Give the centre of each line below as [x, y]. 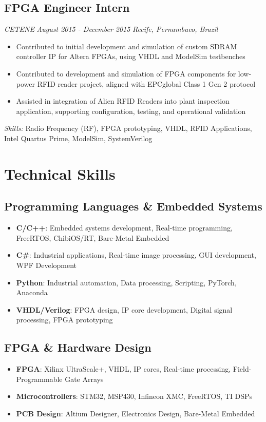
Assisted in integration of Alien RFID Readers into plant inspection [123, 101]
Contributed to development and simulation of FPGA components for [126, 73]
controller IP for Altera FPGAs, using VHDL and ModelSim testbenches [131, 56]
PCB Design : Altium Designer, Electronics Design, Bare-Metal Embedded [136, 413]
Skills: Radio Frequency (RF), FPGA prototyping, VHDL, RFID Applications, [128, 128]
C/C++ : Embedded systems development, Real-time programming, [124, 228]
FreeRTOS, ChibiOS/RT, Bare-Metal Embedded [93, 237]
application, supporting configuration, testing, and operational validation [131, 111]
